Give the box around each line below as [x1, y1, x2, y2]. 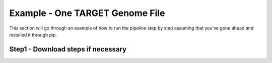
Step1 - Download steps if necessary [9, 45, 127, 53]
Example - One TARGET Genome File [9, 7, 165, 18]
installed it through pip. [9, 31, 57, 37]
